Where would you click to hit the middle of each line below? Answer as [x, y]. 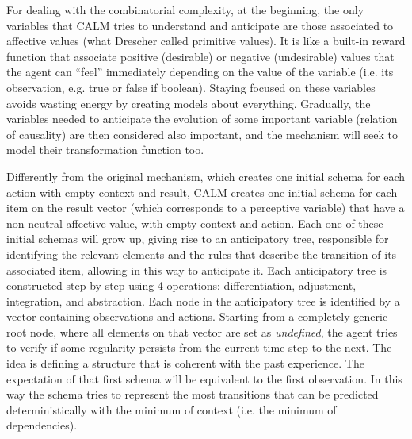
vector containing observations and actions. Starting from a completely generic [197, 316]
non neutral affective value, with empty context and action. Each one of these [195, 223]
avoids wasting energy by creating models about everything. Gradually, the [189, 103]
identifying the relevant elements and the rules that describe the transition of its [202, 254]
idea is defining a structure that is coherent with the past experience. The [185, 363]
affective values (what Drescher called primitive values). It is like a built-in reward [206, 41]
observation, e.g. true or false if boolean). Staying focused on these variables [191, 87]
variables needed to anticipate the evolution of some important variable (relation [202, 119]
